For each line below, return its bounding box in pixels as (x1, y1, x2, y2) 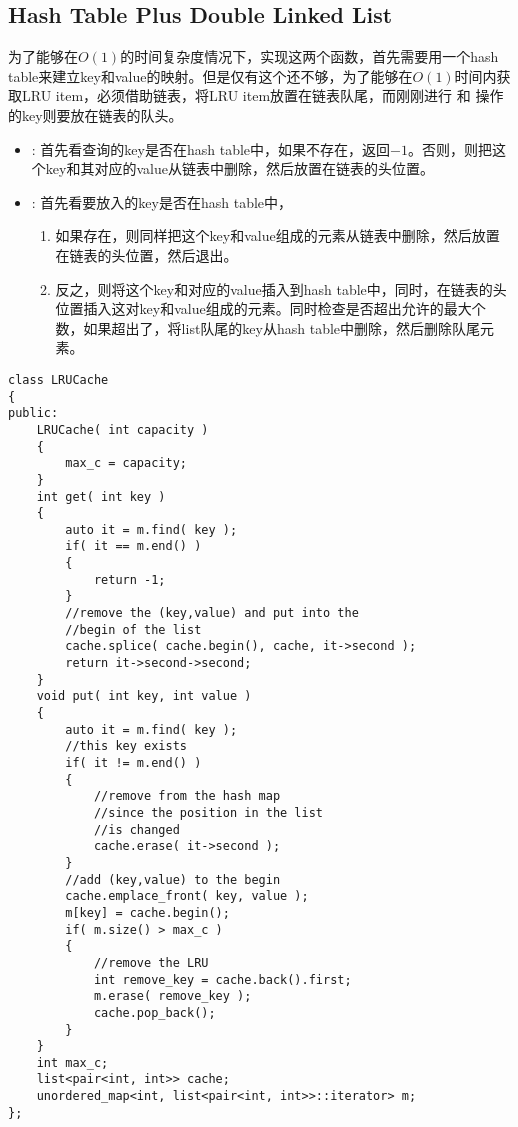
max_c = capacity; (65, 456, 187, 471)
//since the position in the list (93, 805, 323, 820)
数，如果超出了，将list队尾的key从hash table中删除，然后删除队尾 (55, 317, 481, 338)
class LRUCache (8, 372, 109, 387)
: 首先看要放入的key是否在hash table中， (31, 191, 293, 212)
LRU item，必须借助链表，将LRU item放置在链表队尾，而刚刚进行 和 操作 (21, 85, 504, 106)
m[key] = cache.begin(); (65, 905, 230, 920)
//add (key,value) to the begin (65, 872, 281, 887)
